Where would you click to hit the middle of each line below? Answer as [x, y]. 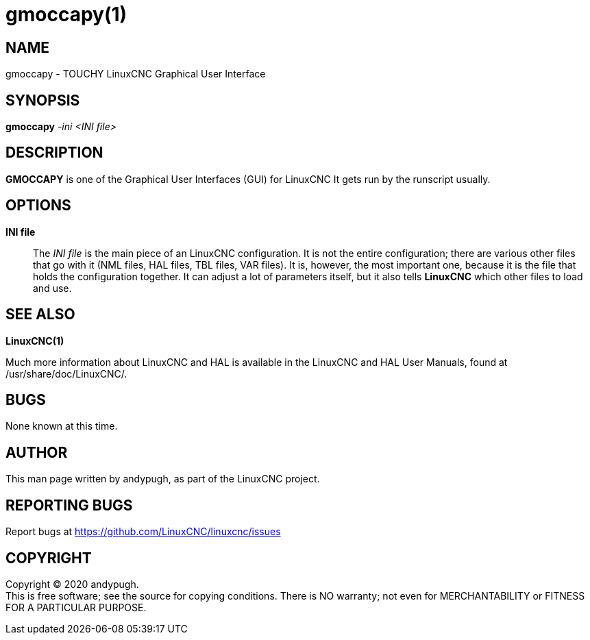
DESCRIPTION [54, 153]
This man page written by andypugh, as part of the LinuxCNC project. [163, 479]
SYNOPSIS [43, 100]
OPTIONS [38, 206]
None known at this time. [62, 426]
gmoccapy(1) [66, 14]
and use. [52, 288]
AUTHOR [37, 452]
